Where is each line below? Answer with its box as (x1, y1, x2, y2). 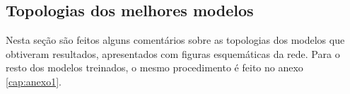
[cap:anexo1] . (6, 74, 62, 88)
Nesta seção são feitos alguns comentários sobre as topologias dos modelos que (6, 33, 345, 47)
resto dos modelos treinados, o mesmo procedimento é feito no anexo (6, 60, 303, 75)
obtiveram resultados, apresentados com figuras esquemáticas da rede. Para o (6, 46, 340, 61)
